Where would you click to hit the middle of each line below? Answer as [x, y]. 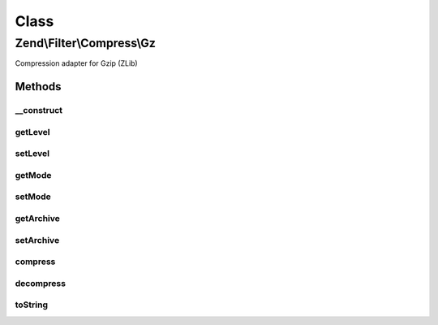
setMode [33, 197]
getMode [33, 175]
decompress [41, 283]
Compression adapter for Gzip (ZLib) [76, 63]
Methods [38, 87]
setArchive [37, 240]
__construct [39, 110]
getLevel [32, 132]
